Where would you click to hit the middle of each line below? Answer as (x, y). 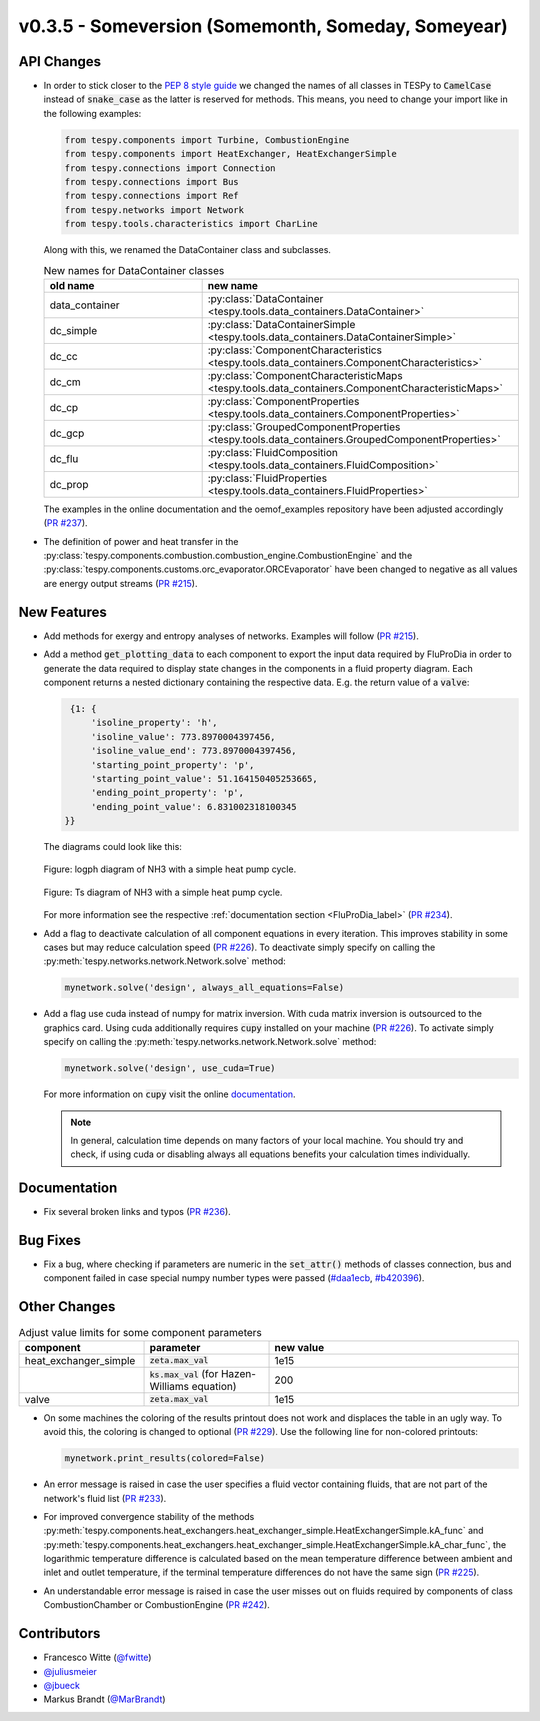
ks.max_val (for (184, 1373)
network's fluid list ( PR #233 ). (105, 1498)
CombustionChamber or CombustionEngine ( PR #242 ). (156, 1605)
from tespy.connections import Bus (151, 181)
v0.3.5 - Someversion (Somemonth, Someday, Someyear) (263, 26)
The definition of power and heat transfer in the (141, 541)
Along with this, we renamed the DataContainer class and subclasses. (187, 250)
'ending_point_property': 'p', (167, 793)
